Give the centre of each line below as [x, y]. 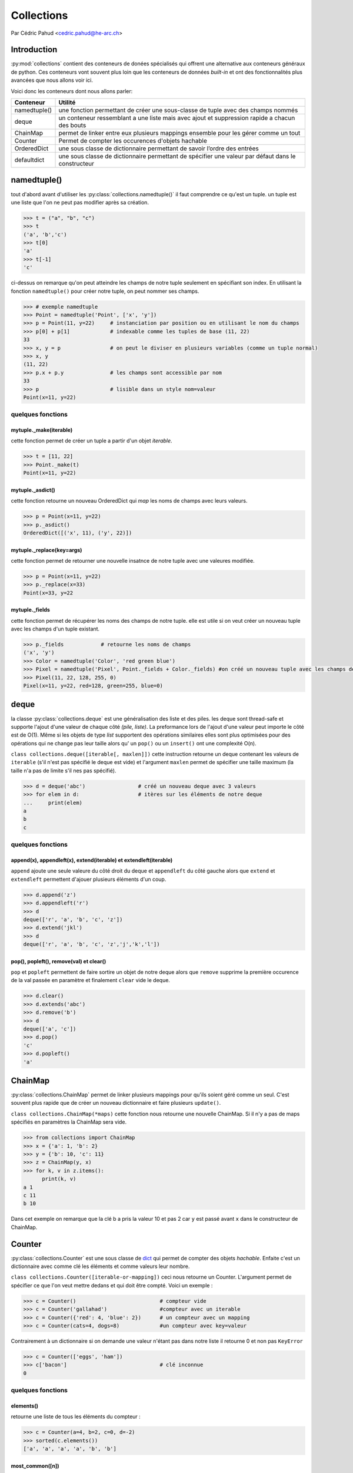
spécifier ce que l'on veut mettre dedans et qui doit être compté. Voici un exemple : [112, 1285]
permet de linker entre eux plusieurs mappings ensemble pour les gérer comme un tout [179, 133]
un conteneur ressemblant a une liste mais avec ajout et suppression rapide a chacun [177, 118]
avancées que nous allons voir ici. [52, 80]
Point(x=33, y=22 [48, 593]
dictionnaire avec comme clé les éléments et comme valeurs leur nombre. [100, 1266]
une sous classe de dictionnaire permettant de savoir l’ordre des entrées [159, 148]
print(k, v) [59, 1179]
